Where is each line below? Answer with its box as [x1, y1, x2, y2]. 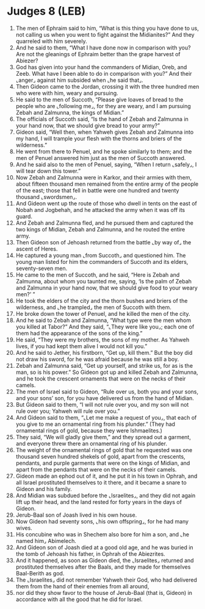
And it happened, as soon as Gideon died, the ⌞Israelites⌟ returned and [15, 556, 194, 564]
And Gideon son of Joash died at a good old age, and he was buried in [15, 544, 194, 551]
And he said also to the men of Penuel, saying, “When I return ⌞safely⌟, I [15, 161, 197, 168]
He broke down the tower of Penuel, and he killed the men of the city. [15, 310, 191, 317]
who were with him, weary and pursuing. [15, 89, 118, 97]
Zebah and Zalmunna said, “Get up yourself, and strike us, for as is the [15, 362, 193, 369]
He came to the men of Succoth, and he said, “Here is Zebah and [15, 271, 180, 279]
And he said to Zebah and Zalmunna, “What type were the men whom [15, 316, 192, 324]
